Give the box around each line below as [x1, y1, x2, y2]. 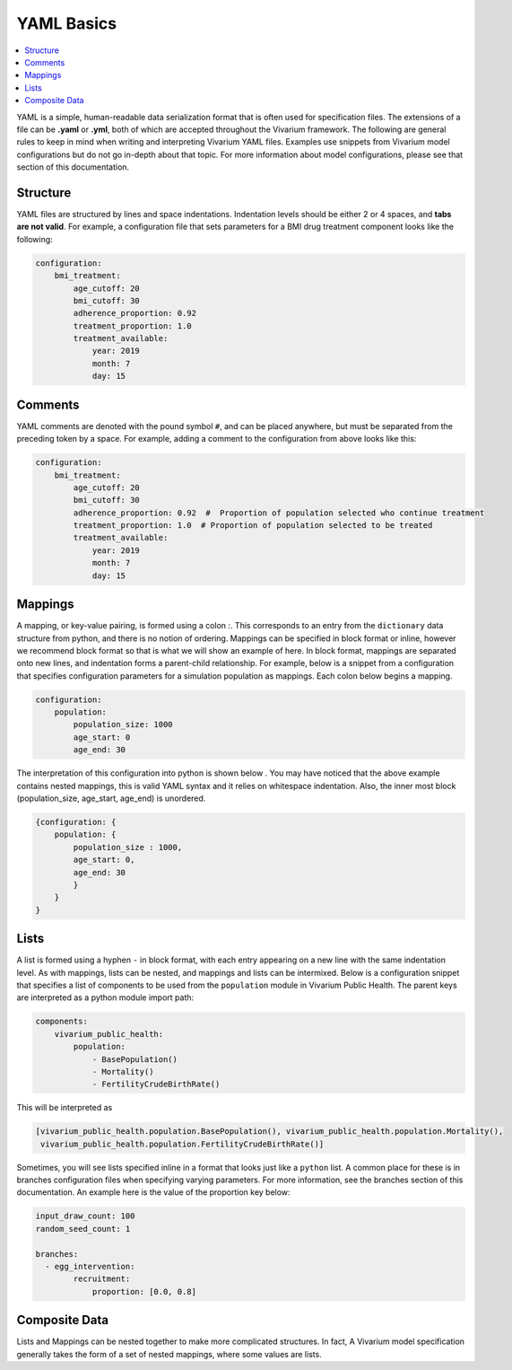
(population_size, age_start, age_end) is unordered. [16, 793, 206, 804]
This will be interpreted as [16, 1102, 113, 1113]
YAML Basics [16, 13, 117, 33]
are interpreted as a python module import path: [16, 992, 195, 1003]
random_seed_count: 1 [35, 1224, 131, 1234]
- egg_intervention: [45, 1261, 135, 1272]
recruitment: [73, 1274, 131, 1284]
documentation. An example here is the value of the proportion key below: [16, 1187, 291, 1198]
